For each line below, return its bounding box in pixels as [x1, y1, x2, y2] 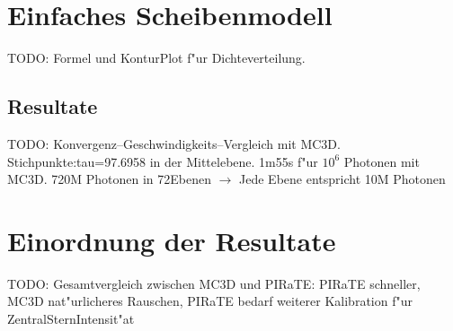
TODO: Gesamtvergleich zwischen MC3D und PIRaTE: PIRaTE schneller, [7, 274, 421, 292]
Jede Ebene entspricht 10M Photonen [239, 170, 446, 188]
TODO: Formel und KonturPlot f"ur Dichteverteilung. [7, 48, 306, 67]
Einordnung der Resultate [7, 222, 336, 258]
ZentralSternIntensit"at [7, 309, 135, 328]
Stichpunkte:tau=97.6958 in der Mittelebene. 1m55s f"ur [7, 152, 318, 170]
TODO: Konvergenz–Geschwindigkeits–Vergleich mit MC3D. [7, 134, 341, 152]
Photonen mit [343, 152, 420, 170]
